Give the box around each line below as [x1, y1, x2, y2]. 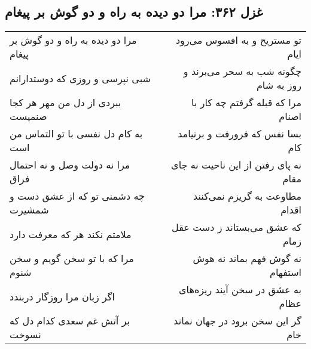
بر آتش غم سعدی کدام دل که [10, 314, 130, 328]
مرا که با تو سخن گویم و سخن [10, 251, 134, 266]
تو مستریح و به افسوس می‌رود [175, 33, 301, 47]
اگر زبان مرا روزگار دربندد [10, 289, 115, 303]
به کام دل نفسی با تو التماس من [10, 127, 143, 141]
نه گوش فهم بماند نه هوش [193, 251, 301, 266]
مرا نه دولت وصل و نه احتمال [10, 158, 130, 172]
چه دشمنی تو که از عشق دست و [10, 189, 145, 203]
